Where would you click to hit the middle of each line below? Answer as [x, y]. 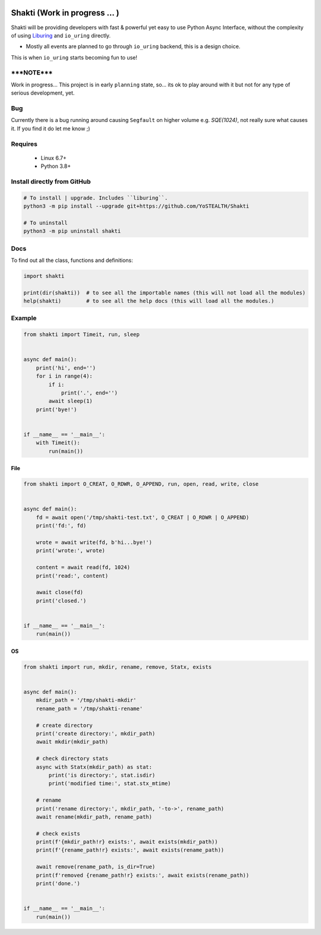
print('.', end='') [89, 393]
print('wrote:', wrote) [70, 551]
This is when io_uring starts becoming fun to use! [74, 57]
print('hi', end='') [66, 368]
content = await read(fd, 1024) [83, 567]
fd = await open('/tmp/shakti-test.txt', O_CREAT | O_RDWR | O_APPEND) [143, 517]
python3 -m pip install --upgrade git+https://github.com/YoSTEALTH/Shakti [136, 206]
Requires [24, 144]
